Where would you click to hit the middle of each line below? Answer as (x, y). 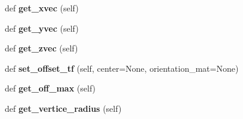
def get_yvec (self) (42, 28)
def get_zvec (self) (41, 48)
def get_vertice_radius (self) (63, 108)
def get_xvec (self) (42, 8)
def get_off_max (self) (50, 88)
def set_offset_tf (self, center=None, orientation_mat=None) (122, 68)
